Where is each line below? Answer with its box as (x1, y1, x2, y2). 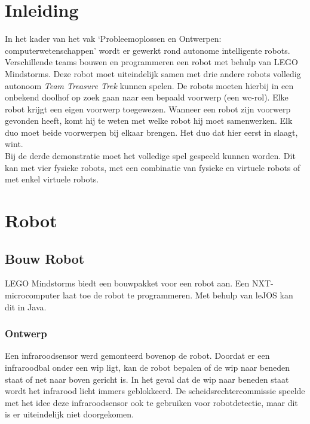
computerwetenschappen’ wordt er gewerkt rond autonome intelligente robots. (5, 44, 290, 56)
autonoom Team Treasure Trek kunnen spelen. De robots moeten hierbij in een (5, 79, 294, 91)
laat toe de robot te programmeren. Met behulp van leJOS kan (62, 289, 293, 301)
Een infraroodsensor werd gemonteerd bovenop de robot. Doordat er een (5, 349, 270, 362)
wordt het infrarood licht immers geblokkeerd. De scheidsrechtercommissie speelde (5, 385, 305, 397)
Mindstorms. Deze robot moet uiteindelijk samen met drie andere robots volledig (5, 67, 301, 80)
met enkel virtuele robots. (5, 173, 99, 185)
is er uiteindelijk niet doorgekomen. (5, 408, 134, 420)
